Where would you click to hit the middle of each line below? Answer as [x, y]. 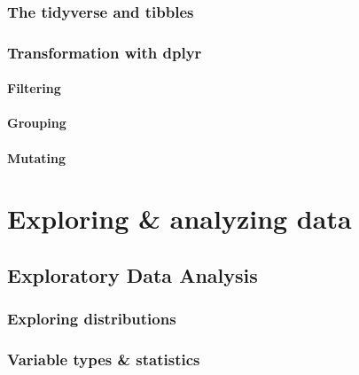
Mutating [37, 157]
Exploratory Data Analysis [133, 275]
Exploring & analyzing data [179, 219]
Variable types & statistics [104, 359]
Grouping [37, 123]
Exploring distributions [92, 319]
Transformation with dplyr [105, 52]
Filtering [34, 88]
